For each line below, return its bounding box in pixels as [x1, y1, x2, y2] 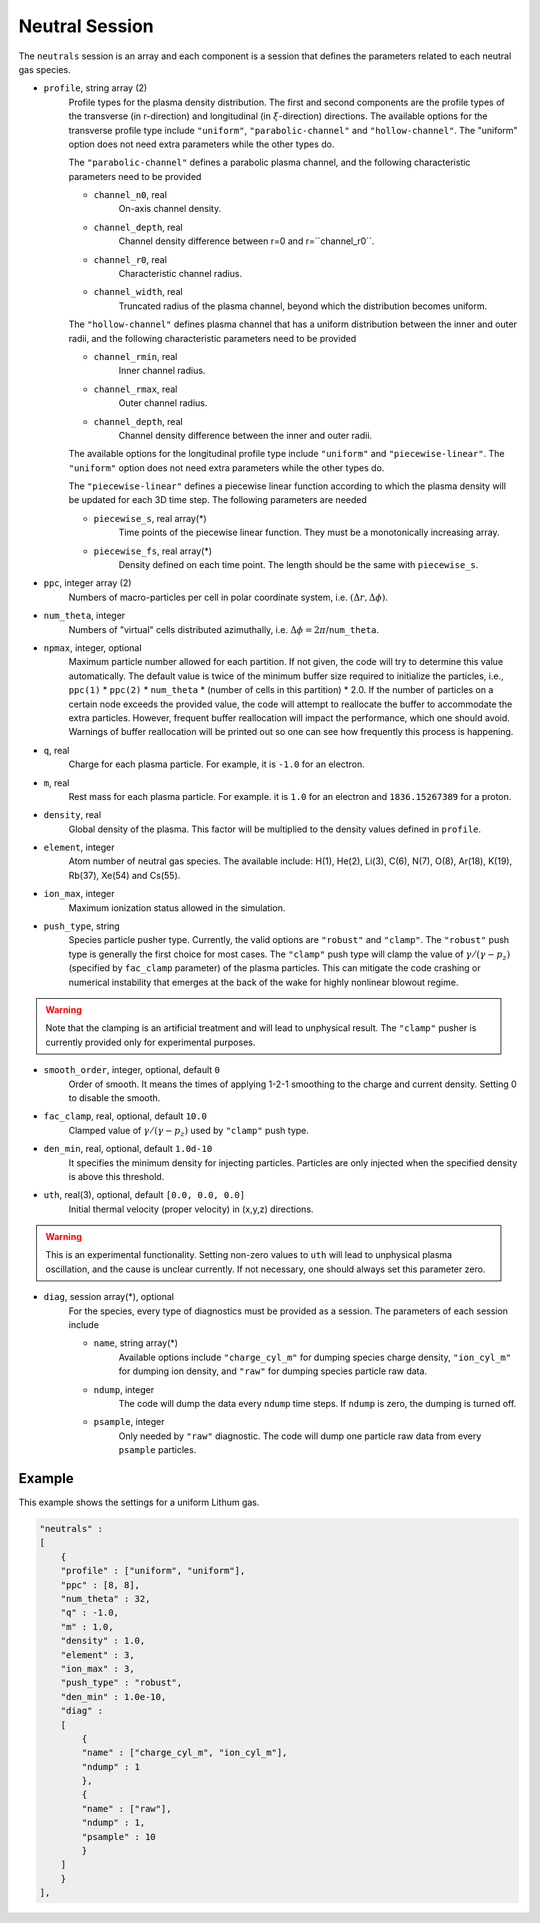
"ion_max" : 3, [60, 1663, 135, 1674]
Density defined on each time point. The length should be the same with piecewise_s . [118, 559, 479, 571]
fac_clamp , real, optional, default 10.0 [43, 1110, 207, 1122]
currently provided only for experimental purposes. [45, 1036, 256, 1048]
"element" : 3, [60, 1649, 135, 1660]
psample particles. [118, 1444, 197, 1456]
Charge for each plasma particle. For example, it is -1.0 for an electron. [68, 758, 365, 770]
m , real [43, 776, 70, 789]
